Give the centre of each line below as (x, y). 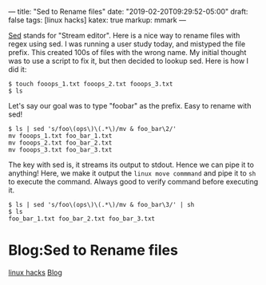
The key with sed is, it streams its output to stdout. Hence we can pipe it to (131, 164)
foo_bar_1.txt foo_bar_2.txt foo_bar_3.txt (82, 219)
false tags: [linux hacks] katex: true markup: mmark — (97, 20)
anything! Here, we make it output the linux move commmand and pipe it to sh (132, 173)
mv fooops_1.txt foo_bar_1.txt (60, 136)
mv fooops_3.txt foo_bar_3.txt (60, 150)
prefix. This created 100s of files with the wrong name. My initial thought (127, 52)
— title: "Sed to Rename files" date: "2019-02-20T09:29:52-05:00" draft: (128, 12)
